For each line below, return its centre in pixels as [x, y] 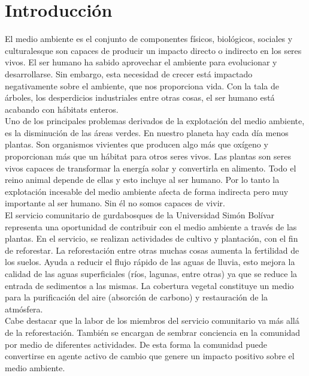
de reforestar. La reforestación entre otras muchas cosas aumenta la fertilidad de [152, 250]
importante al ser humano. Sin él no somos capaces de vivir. [115, 203]
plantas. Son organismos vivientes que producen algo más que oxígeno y [137, 144]
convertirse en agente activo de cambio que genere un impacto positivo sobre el [150, 356]
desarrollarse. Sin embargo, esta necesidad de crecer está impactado [129, 73]
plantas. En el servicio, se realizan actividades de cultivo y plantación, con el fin [152, 238]
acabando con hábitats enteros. [62, 109]
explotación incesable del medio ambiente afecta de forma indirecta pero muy [147, 191]
